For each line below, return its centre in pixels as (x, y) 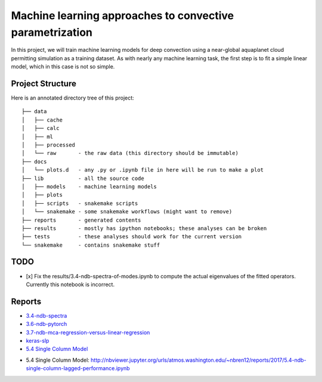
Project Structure (44, 83)
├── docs (34, 162)
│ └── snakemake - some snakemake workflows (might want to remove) (127, 212)
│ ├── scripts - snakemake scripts (80, 203)
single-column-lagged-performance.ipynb (78, 368)
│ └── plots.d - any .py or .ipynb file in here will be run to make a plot (143, 170)
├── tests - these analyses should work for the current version (132, 237)
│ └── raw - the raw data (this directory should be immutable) (130, 153)
